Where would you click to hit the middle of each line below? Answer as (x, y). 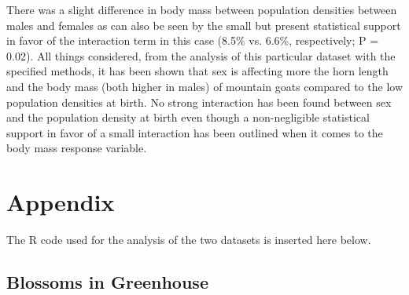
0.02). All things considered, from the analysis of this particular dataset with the (201, 55)
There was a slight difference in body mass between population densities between (202, 9)
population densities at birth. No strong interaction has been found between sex (199, 102)
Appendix (61, 202)
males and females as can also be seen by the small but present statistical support (204, 25)
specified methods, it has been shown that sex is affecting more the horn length (197, 71)
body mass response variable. (77, 148)
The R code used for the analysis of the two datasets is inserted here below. (189, 240)
